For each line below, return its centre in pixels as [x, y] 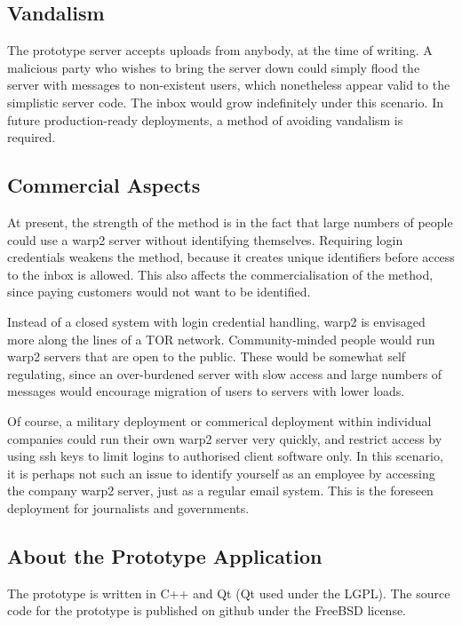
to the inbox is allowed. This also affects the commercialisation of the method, [220, 274]
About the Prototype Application [165, 555]
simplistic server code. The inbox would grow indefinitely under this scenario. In [225, 102]
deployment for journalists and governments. [128, 507]
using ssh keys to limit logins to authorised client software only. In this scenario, [225, 456]
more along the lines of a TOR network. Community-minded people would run [221, 339]
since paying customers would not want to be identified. [159, 292]
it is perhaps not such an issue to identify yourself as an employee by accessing [221, 473]
